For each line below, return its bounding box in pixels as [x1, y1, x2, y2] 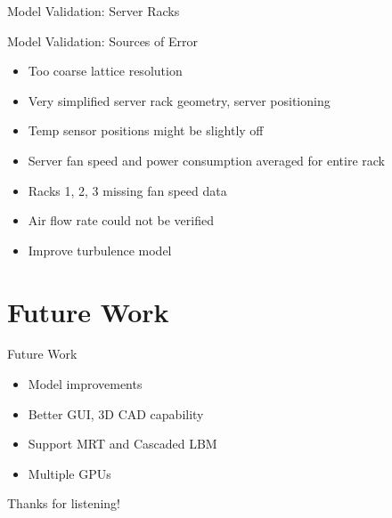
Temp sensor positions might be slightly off [28, 121, 264, 140]
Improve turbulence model [28, 240, 172, 259]
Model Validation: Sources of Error [7, 31, 198, 50]
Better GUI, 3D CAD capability [28, 404, 204, 423]
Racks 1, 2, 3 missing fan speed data [28, 181, 227, 199]
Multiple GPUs [28, 464, 111, 482]
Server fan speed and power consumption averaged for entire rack [28, 150, 385, 169]
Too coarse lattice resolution [28, 61, 183, 80]
